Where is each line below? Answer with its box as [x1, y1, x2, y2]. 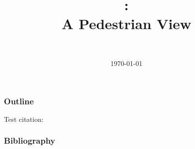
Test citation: [4, 114, 44, 124]
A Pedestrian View [61, 14, 192, 33]
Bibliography [4, 134, 55, 147]
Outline [4, 95, 34, 107]
